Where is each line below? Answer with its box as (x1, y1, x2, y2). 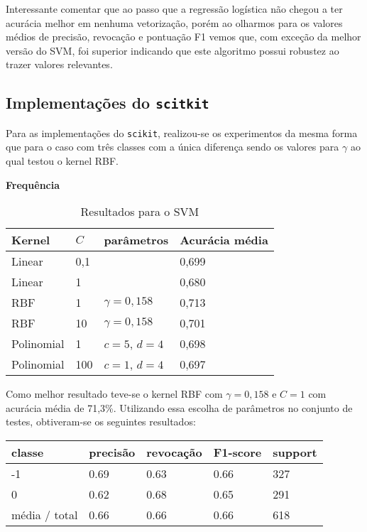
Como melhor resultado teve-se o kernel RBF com (6, 386, 223, 401)
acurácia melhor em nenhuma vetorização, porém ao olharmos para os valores (6, 15, 343, 30)
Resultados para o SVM (80, 203, 199, 220)
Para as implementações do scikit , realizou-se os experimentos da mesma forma (6, 125, 358, 140)
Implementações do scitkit (6, 92, 209, 114)
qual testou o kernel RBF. (6, 153, 119, 168)
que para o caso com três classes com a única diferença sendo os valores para (6, 139, 339, 154)
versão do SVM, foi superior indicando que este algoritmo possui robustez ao (6, 43, 339, 58)
